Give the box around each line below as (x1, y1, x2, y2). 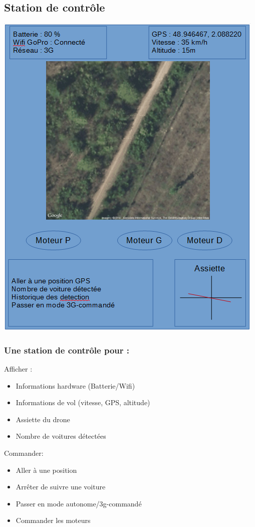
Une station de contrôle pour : (4, 343, 130, 356)
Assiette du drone (16, 414, 70, 424)
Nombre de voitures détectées (16, 431, 106, 441)
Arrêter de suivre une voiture (16, 481, 106, 492)
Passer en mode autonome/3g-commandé (16, 498, 142, 508)
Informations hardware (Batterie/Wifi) (16, 380, 135, 391)
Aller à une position (16, 464, 77, 475)
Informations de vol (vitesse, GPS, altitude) (16, 397, 150, 408)
